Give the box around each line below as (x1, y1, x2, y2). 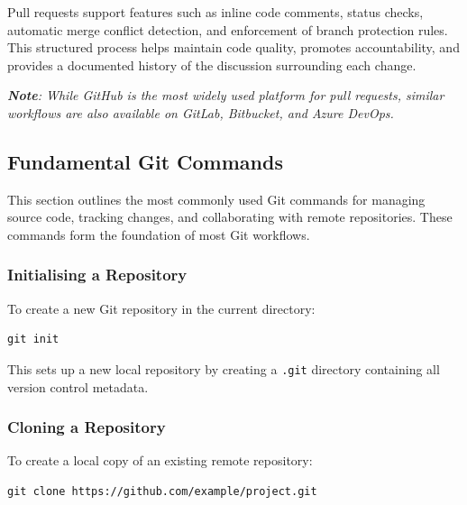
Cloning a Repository (7, 416, 166, 438)
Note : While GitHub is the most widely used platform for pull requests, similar (7, 86, 444, 105)
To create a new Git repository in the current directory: (7, 298, 316, 317)
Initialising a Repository (7, 263, 188, 286)
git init (7, 333, 60, 346)
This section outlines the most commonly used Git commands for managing (7, 189, 426, 208)
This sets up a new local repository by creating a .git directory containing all (7, 359, 440, 378)
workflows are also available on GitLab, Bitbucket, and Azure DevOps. (7, 103, 394, 122)
